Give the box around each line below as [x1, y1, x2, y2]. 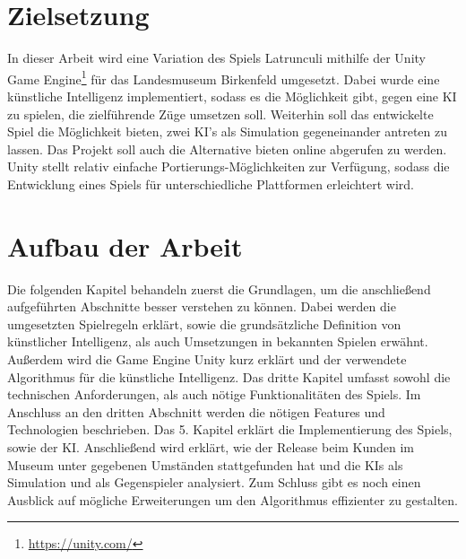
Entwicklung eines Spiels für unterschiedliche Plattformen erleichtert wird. [7, 174, 414, 193]
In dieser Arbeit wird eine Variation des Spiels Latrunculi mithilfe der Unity [7, 48, 426, 67]
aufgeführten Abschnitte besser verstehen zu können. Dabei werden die [7, 297, 396, 316]
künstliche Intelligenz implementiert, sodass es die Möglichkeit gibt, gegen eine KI [7, 86, 457, 105]
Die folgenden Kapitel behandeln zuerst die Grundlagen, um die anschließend [7, 279, 431, 298]
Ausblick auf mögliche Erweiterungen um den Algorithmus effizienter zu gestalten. [7, 490, 459, 509]
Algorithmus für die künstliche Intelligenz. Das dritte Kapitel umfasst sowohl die [7, 367, 451, 386]
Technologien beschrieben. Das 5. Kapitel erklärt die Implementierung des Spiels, [7, 420, 453, 439]
